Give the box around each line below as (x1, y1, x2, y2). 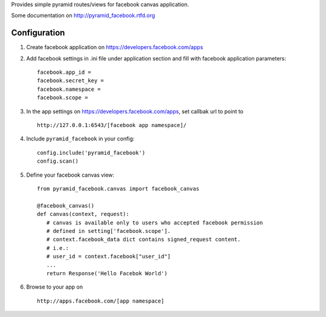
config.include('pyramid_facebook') (37, 149, 145, 156)
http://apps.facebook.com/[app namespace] (37, 297, 165, 304)
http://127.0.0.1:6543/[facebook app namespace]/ (37, 122, 187, 129)
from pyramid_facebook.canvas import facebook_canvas (37, 185, 199, 192)
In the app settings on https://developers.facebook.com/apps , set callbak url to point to (26, 108, 244, 115)
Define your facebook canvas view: (26, 171, 115, 178)
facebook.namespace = (37, 85, 101, 93)
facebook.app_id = (37, 69, 92, 76)
